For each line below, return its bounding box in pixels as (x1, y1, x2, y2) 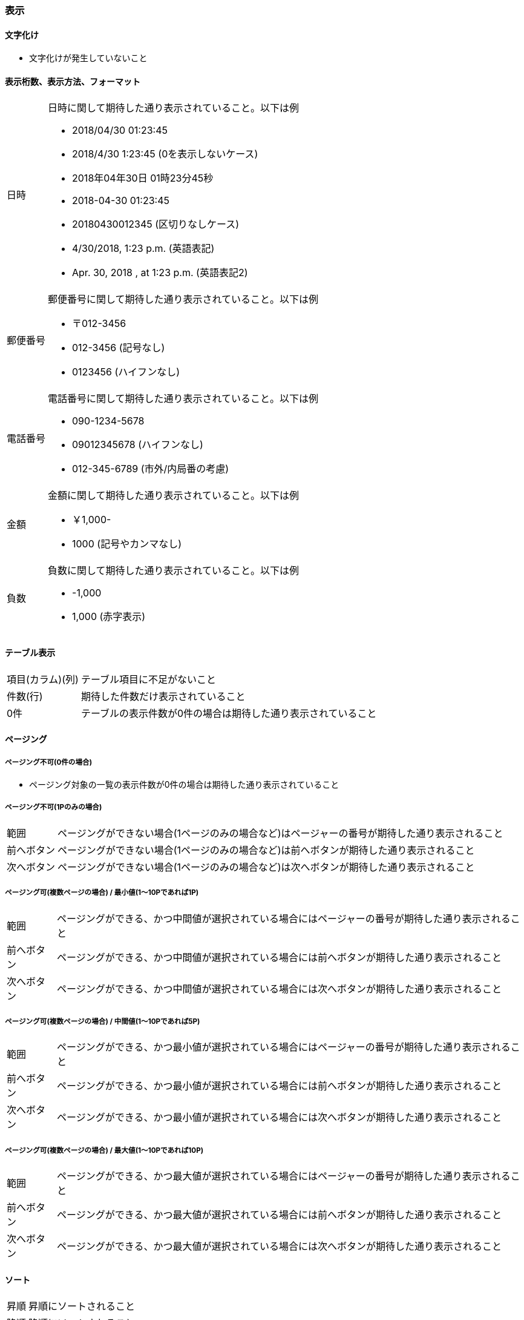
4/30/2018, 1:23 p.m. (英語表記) (72, 242, 215, 255)
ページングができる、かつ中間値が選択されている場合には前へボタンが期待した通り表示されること (57, 951, 502, 963)
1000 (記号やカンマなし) (72, 538, 182, 550)
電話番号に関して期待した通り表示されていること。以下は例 (48, 392, 319, 405)
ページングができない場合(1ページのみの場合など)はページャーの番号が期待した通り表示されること (57, 827, 503, 839)
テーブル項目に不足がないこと (80, 673, 216, 685)
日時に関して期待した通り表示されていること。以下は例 (48, 102, 300, 114)
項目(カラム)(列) (7, 673, 79, 685)
